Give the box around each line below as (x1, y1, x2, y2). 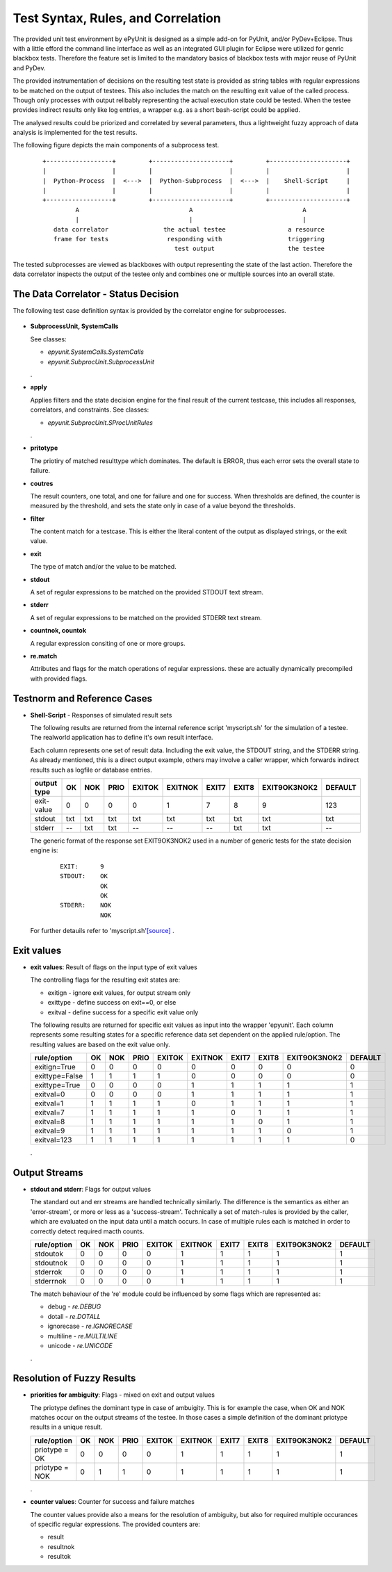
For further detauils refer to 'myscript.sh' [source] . (30, 927, 174, 935)
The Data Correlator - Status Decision (13, 288, 179, 300)
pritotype (30, 444, 58, 452)
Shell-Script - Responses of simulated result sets (30, 711, 172, 719)
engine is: (30, 846, 58, 854)
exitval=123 (34, 1135, 72, 1145)
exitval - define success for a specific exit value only (47, 1008, 199, 1016)
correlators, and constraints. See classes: (30, 405, 149, 414)
